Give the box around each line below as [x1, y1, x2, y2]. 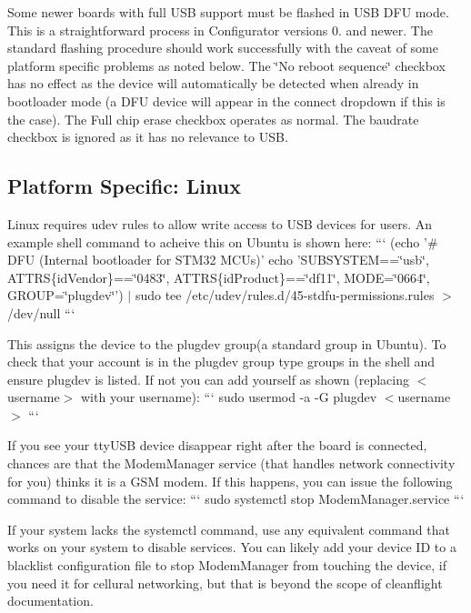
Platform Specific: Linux [7, 172, 241, 200]
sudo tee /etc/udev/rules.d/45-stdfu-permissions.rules [135, 286, 435, 305]
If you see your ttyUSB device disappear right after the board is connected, [7, 436, 427, 455]
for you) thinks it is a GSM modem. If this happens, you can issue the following [7, 471, 453, 490]
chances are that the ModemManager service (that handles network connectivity [7, 454, 456, 473]
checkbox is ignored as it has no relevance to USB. [7, 127, 288, 146]
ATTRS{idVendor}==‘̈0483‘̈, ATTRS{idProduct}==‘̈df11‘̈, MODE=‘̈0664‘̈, [7, 267, 430, 286]
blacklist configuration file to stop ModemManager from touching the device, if [7, 556, 446, 575]
